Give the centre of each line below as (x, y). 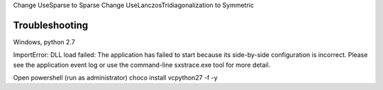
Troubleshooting (51, 25)
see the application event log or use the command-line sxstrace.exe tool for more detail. (142, 65)
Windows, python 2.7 (44, 41)
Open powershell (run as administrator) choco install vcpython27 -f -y (115, 78)
